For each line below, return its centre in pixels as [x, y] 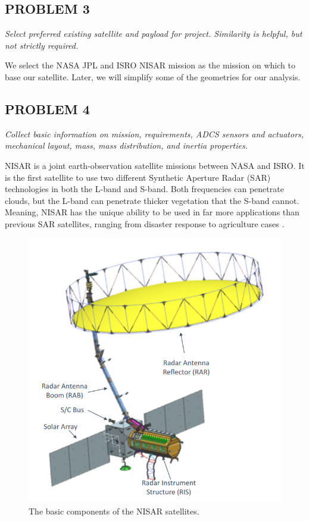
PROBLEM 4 [47, 109]
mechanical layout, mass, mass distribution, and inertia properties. [126, 145]
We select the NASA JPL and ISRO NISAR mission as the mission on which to [150, 65]
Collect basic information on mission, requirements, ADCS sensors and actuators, [154, 134]
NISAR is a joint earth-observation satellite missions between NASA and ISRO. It [155, 165]
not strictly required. [42, 45]
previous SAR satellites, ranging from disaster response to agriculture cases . [145, 223]
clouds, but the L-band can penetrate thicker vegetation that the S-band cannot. [152, 200]
